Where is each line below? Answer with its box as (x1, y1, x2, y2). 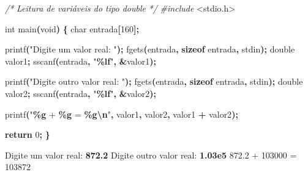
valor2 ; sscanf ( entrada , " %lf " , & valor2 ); (5, 87, 156, 99)
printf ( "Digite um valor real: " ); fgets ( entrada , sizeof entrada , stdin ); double (5, 43, 295, 55)
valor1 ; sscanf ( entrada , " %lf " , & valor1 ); (5, 54, 156, 67)
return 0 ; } (5, 128, 50, 141)
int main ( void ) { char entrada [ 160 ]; (5, 22, 139, 35)
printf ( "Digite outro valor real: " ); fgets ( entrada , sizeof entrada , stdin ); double (5, 75, 303, 88)
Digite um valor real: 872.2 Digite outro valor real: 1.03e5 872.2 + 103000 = (5, 148, 297, 161)
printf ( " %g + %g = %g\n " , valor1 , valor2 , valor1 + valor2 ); (5, 107, 238, 120)
